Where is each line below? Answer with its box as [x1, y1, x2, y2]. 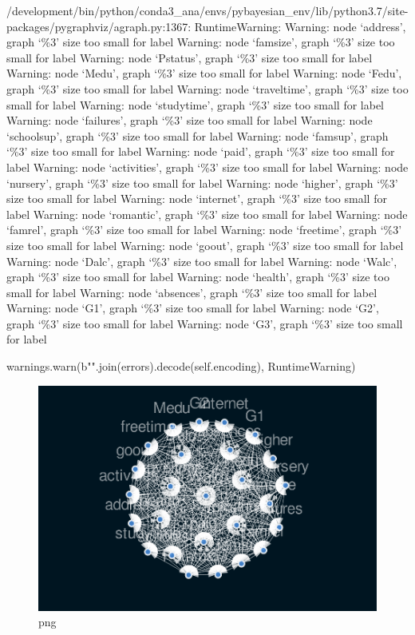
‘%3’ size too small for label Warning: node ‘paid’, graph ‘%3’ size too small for [6, 143, 395, 160]
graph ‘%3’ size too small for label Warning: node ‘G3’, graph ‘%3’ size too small [6, 315, 403, 331]
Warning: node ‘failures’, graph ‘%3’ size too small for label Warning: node [6, 112, 373, 129]
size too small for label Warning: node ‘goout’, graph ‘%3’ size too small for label [6, 236, 404, 253]
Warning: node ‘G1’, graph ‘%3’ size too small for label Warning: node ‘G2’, [6, 300, 379, 316]
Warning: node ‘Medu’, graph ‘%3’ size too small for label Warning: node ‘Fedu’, [6, 65, 402, 81]
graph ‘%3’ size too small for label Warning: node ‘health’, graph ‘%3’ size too [6, 268, 389, 285]
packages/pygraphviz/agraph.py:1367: [6, 18, 192, 34]
